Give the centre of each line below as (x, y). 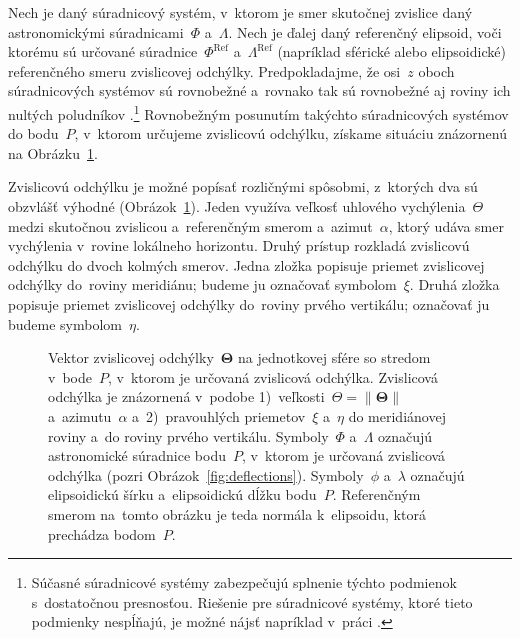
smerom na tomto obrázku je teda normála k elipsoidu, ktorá (237, 513)
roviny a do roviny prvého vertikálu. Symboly (188, 435)
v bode (70, 376)
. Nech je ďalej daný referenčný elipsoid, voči (365, 31)
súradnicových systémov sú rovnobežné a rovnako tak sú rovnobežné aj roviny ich (259, 90)
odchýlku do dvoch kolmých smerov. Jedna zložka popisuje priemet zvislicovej (246, 264)
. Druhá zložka (454, 284)
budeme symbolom (65, 323)
